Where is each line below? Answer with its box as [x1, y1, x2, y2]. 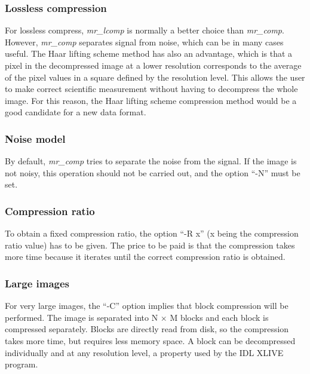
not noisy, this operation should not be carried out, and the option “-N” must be [5, 166, 300, 179]
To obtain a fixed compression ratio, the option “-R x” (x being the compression [5, 227, 299, 240]
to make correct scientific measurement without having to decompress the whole [5, 82, 298, 95]
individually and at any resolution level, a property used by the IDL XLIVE [5, 346, 284, 358]
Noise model [5, 131, 66, 146]
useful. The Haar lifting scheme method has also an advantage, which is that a [5, 47, 293, 60]
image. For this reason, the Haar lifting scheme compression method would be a [5, 94, 297, 106]
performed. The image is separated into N [5, 311, 158, 323]
